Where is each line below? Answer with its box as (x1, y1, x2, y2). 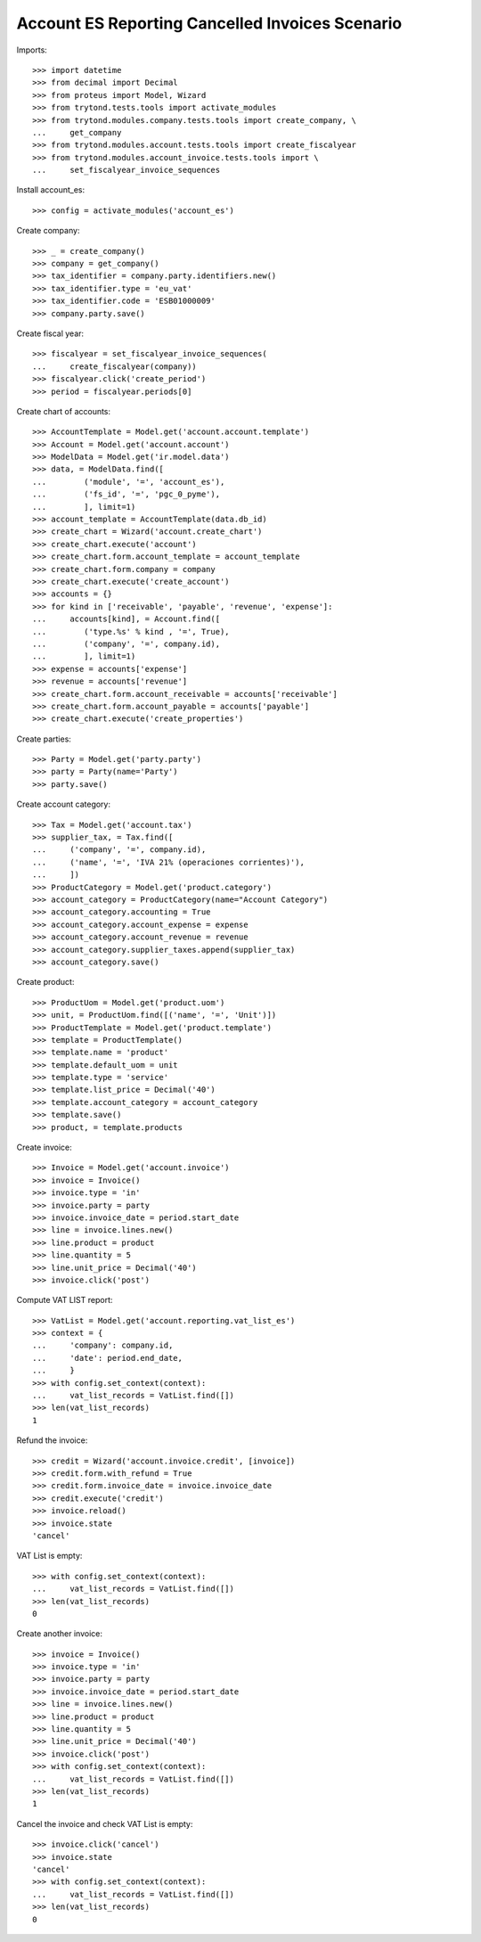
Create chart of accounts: (16, 406, 111, 416)
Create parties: (16, 733, 71, 744)
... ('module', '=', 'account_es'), (32, 477, 225, 487)
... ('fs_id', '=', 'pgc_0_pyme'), (32, 489, 221, 499)
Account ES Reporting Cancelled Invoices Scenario (16, 13, 403, 33)
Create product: (16, 977, 75, 987)
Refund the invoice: (16, 1435, 88, 1446)
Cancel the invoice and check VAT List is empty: (16, 1818, 193, 1829)
